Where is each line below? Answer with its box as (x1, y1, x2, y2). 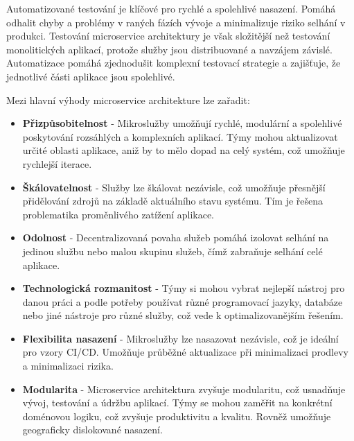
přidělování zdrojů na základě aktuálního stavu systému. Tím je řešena (22, 193, 324, 208)
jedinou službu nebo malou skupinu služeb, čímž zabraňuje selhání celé (22, 243, 323, 258)
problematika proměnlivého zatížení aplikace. (22, 207, 215, 221)
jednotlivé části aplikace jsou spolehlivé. (6, 69, 175, 83)
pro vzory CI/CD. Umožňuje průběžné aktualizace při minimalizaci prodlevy (22, 345, 348, 359)
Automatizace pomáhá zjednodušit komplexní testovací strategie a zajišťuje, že (6, 55, 341, 70)
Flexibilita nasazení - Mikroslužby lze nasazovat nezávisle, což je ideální (22, 331, 339, 345)
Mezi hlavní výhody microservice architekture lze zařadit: (6, 92, 250, 107)
